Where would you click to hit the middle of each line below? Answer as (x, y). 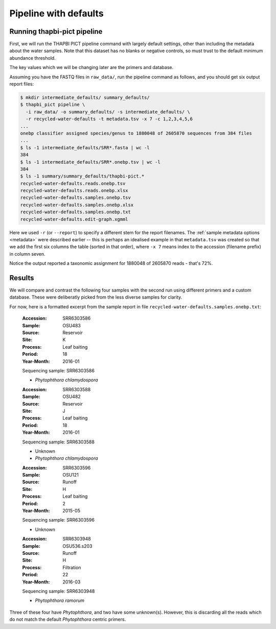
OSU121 (71, 475)
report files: (22, 84)
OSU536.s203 (77, 546)
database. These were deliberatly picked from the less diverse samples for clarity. (96, 297)
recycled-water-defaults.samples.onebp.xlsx (77, 205)
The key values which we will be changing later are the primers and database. (91, 68)
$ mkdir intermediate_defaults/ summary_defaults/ (85, 97)
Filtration (72, 567)
